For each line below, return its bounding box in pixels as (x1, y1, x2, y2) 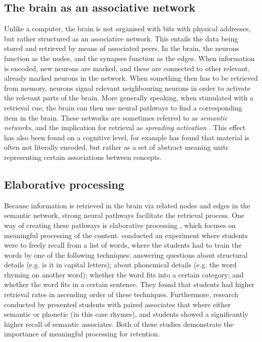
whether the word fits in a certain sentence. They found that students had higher (4, 279, 255, 290)
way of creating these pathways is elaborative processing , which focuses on (4, 219, 236, 230)
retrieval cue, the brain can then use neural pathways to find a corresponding (4, 102, 242, 112)
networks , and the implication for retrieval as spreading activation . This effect (4, 122, 246, 133)
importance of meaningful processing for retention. (4, 328, 160, 339)
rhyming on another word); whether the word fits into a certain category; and (4, 269, 244, 279)
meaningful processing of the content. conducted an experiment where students (4, 230, 248, 240)
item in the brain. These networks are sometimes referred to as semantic (4, 112, 228, 123)
